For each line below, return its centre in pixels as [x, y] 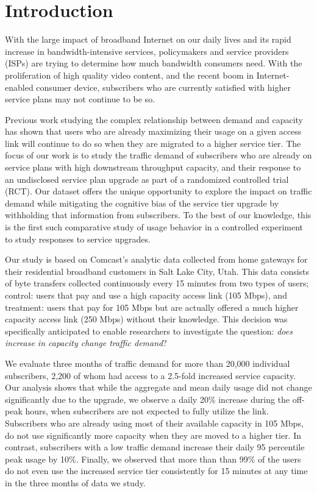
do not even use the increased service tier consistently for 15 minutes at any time [156, 471]
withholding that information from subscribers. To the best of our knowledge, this [158, 215]
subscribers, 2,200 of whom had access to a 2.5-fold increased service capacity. [151, 375]
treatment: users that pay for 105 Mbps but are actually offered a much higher [152, 307]
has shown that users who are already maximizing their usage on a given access [153, 131]
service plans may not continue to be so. [80, 99]
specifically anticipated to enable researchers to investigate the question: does [149, 331]
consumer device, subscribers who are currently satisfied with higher [163, 87]
